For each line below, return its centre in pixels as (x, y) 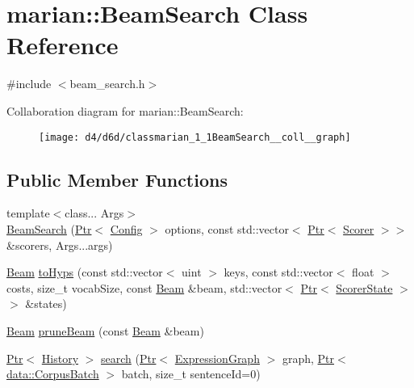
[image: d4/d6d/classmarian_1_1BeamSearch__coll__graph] (195, 137)
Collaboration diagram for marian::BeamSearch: (125, 110)
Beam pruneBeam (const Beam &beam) (105, 330)
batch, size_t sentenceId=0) (191, 374)
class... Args (94, 213)
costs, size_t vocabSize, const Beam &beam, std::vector (144, 287)
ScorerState (364, 287)
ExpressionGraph (217, 358)
